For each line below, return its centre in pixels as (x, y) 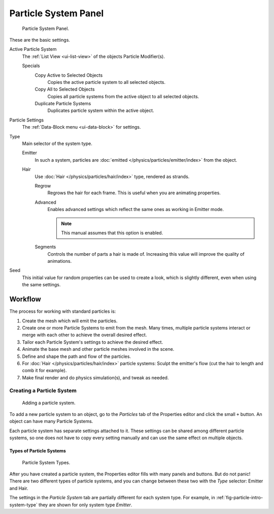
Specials (31, 66)
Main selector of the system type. (57, 144)
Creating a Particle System (43, 390)
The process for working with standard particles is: (63, 311)
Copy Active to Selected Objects (69, 75)
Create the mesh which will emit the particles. (70, 321)
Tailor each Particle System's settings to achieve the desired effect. (93, 342)
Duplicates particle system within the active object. (101, 111)
